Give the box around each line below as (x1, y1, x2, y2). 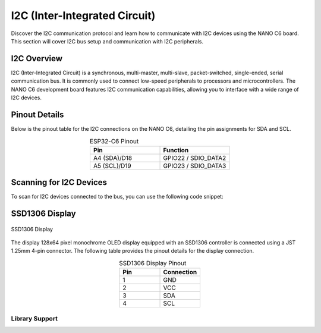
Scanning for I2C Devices (11, 177, 107, 187)
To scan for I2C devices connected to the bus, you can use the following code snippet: (11, 193, 224, 200)
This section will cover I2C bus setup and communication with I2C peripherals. (11, 37, 204, 45)
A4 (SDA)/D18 (93, 153, 133, 162)
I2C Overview (11, 54, 62, 64)
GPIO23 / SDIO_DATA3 (163, 161, 226, 169)
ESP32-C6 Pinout (89, 137, 139, 145)
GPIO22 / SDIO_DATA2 (163, 153, 226, 162)
